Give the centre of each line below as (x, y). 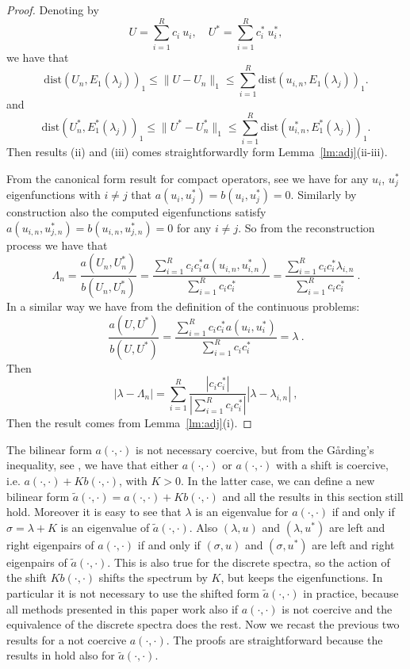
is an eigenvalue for (242, 512)
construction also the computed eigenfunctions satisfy (136, 212)
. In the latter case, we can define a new (278, 480)
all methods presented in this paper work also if (123, 608)
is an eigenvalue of (105, 527)
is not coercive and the (337, 608)
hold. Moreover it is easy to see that (94, 512)
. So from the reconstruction (307, 227)
